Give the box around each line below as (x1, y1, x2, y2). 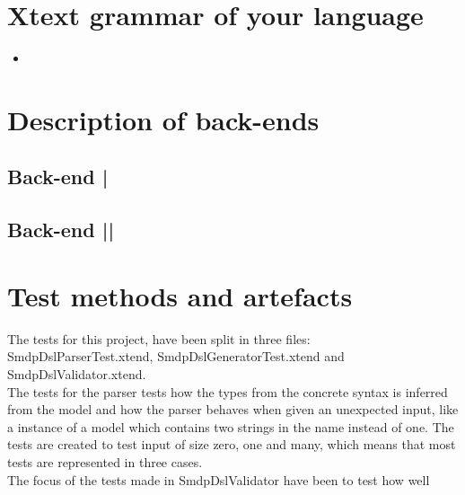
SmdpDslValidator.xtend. (7, 364, 146, 383)
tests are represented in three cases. (7, 452, 203, 471)
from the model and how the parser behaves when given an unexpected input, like (7, 400, 459, 419)
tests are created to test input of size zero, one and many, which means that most (7, 435, 456, 454)
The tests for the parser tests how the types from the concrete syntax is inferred (7, 382, 448, 401)
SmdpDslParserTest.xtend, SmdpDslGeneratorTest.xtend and (7, 347, 345, 366)
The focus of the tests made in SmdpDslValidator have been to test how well (7, 470, 430, 489)
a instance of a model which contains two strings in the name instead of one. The (7, 417, 454, 436)
